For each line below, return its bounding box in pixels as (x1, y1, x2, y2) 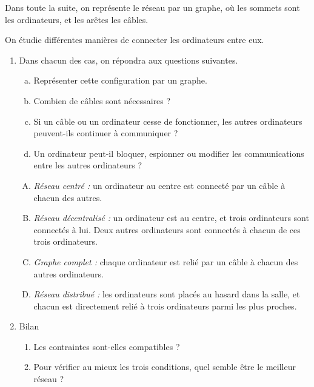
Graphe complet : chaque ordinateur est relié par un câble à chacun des (33, 255, 298, 268)
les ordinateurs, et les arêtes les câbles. (5, 13, 149, 25)
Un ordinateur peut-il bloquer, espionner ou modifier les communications (33, 147, 304, 159)
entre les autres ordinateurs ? (33, 159, 142, 171)
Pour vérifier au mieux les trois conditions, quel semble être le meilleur (33, 360, 296, 373)
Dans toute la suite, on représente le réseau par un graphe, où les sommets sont (5, 1, 300, 13)
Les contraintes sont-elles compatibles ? (33, 340, 180, 352)
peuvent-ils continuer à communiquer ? (33, 127, 178, 139)
